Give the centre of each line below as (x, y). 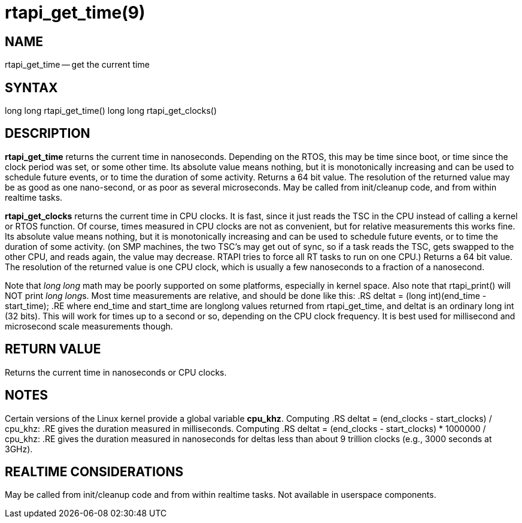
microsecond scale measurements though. (89, 326)
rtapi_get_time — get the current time (77, 65)
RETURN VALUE (53, 349)
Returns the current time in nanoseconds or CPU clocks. (116, 372)
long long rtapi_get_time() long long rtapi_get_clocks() (111, 111)
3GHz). (19, 449)
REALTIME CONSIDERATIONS (94, 471)
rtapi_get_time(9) (75, 13)
